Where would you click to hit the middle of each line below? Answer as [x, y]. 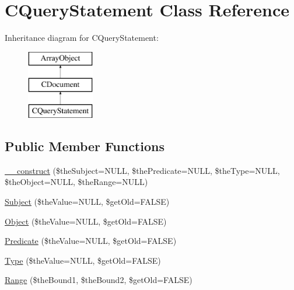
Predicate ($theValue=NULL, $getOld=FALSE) [91, 241]
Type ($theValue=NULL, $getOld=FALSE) [83, 260]
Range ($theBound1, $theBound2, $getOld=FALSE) [99, 280]
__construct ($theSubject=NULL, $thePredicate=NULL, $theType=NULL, [142, 170]
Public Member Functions [85, 146]
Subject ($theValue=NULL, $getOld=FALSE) [87, 202]
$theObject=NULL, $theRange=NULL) [76, 182]
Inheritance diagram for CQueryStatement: [82, 38]
